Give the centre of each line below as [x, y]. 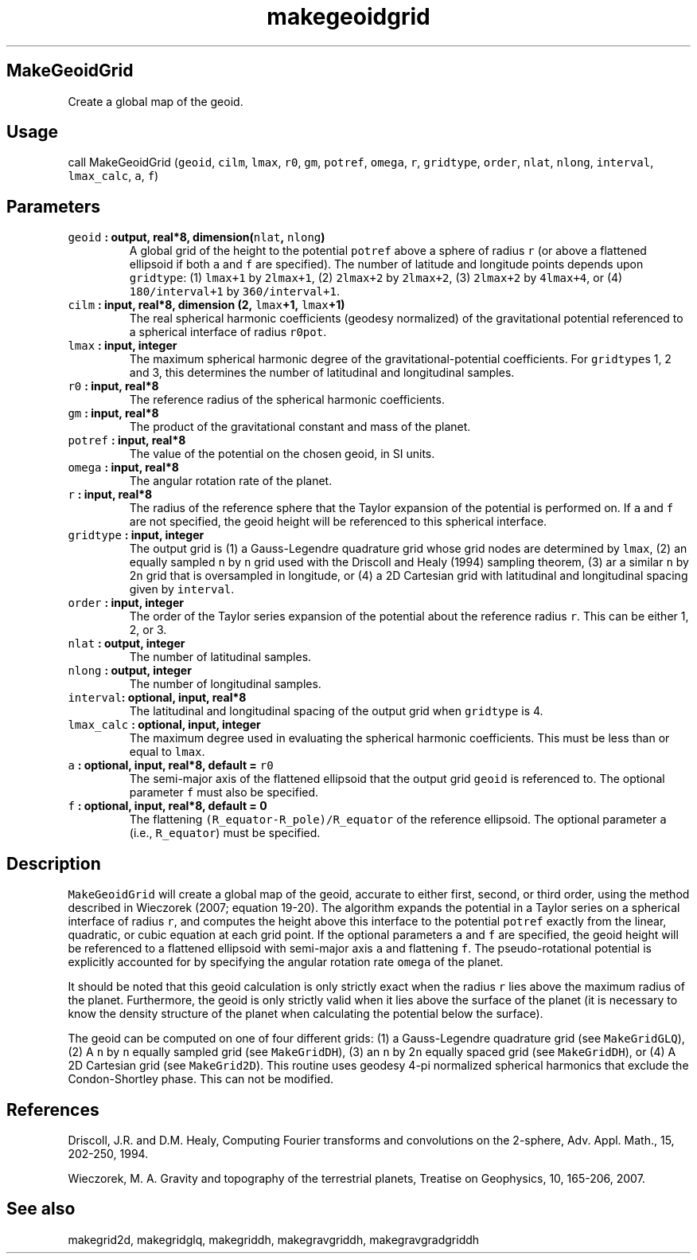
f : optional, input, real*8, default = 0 [167, 806]
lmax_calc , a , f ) [113, 176]
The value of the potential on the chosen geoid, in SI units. [282, 454]
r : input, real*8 [110, 495]
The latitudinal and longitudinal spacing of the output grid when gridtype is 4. [336, 711]
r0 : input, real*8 [113, 386]
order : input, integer [126, 603]
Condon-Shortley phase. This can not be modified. [201, 1079]
